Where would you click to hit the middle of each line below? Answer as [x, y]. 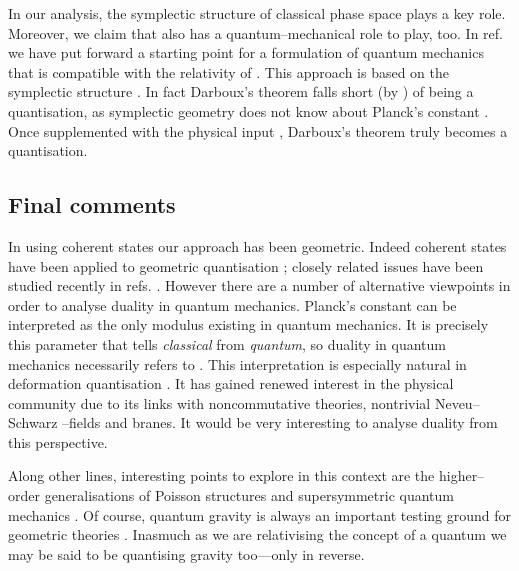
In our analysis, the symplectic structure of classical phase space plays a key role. [257, 13]
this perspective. [58, 441]
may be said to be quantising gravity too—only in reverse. [186, 553]
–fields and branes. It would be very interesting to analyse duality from [280, 422]
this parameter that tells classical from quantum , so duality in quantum [227, 343]
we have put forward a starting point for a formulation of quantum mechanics [246, 52]
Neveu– [457, 402]
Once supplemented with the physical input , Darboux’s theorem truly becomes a [258, 130]
